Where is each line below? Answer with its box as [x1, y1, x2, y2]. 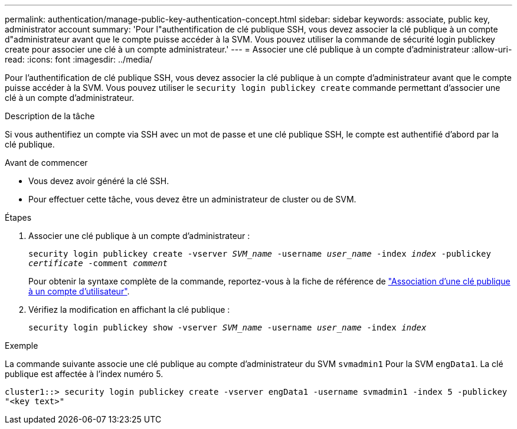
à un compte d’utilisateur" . [28, 286, 130, 296]
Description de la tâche [5, 111, 95, 121]
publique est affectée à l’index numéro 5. [5, 369, 163, 379]
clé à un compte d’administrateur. [5, 93, 135, 103]
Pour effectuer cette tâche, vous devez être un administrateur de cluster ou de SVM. [28, 194, 356, 204]
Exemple [5, 340, 38, 351]
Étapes [5, 212, 32, 222]
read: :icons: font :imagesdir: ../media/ [5, 54, 153, 64]
